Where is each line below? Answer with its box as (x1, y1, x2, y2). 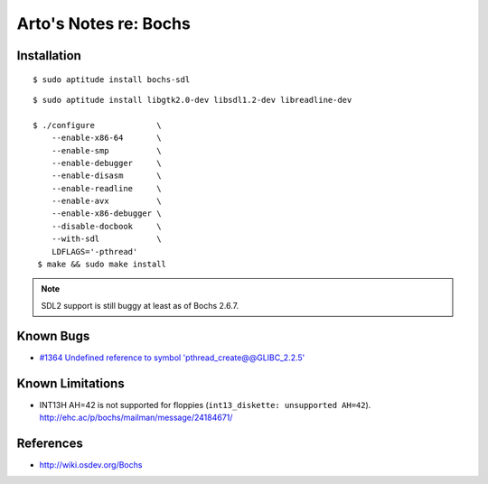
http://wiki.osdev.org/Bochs (39, 459, 143, 470)
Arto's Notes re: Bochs (16, 14, 192, 33)
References (16, 435, 83, 451)
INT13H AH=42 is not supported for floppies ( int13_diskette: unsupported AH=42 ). (39, 399, 371, 410)
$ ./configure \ (33, 120, 162, 130)
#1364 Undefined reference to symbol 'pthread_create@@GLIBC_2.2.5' (39, 352, 305, 363)
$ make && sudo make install (37, 259, 167, 270)
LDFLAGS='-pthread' (51, 247, 138, 256)
